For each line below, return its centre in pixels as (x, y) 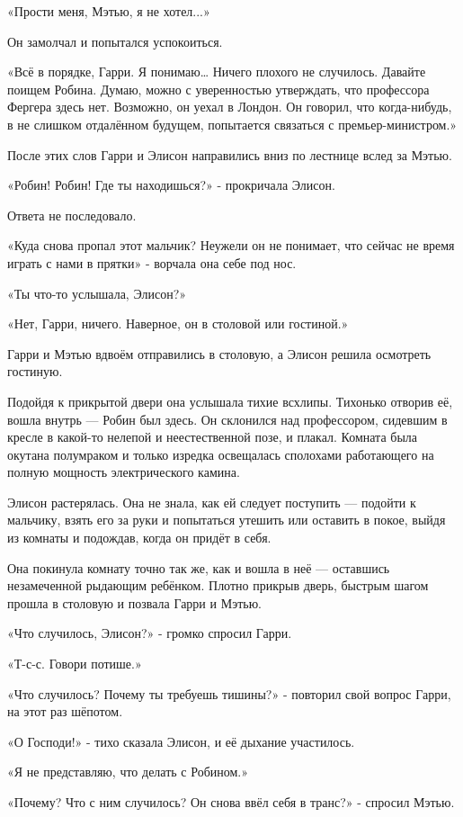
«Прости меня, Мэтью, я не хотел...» (109, 11)
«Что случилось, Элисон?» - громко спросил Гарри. (150, 633)
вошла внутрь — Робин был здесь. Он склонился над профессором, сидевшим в (227, 419)
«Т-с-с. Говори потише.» (75, 664)
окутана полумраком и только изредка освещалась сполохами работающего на (221, 454)
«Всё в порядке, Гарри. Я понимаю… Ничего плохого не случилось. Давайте (217, 72)
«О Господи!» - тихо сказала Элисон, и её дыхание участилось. (181, 741)
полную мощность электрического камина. (124, 472)
